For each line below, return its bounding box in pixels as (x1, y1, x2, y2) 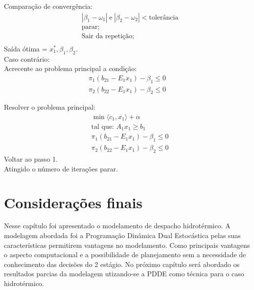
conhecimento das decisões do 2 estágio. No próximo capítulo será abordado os (4, 259, 240, 269)
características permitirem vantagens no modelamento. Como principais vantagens (4, 240, 250, 250)
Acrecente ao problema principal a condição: (4, 63, 137, 73)
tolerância (149, 14, 179, 21)
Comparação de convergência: (4, 1, 92, 11)
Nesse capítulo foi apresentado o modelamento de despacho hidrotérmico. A (4, 220, 231, 231)
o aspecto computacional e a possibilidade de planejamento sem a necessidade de (4, 249, 246, 260)
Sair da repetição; (81, 32, 135, 40)
